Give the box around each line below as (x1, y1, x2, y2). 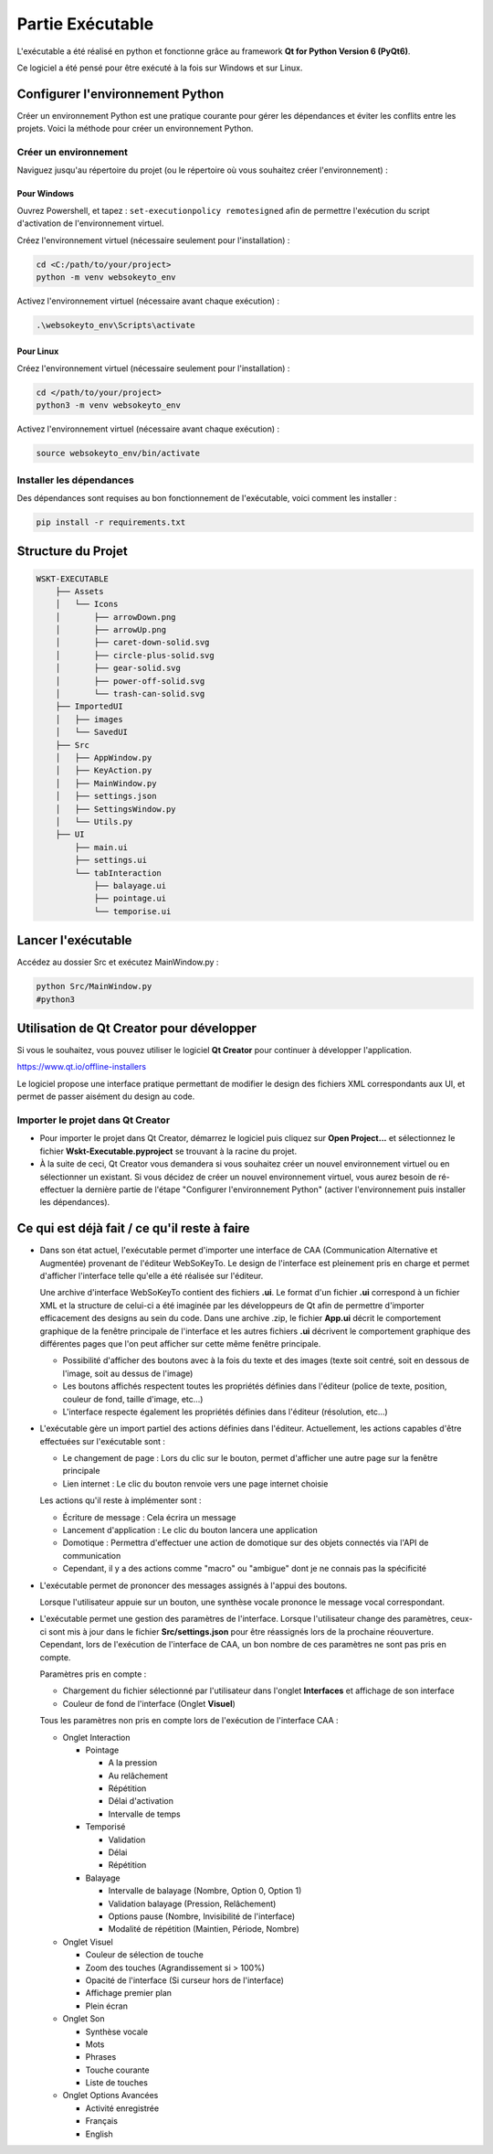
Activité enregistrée (85, 2103, 160, 2114)
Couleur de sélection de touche (85, 1949, 205, 1960)
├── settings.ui (74, 855, 148, 866)
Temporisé (85, 1821, 126, 1832)
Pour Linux (16, 346, 59, 357)
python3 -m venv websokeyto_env (36, 400, 182, 411)
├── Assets (55, 586, 104, 596)
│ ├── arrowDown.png (55, 612, 177, 622)
